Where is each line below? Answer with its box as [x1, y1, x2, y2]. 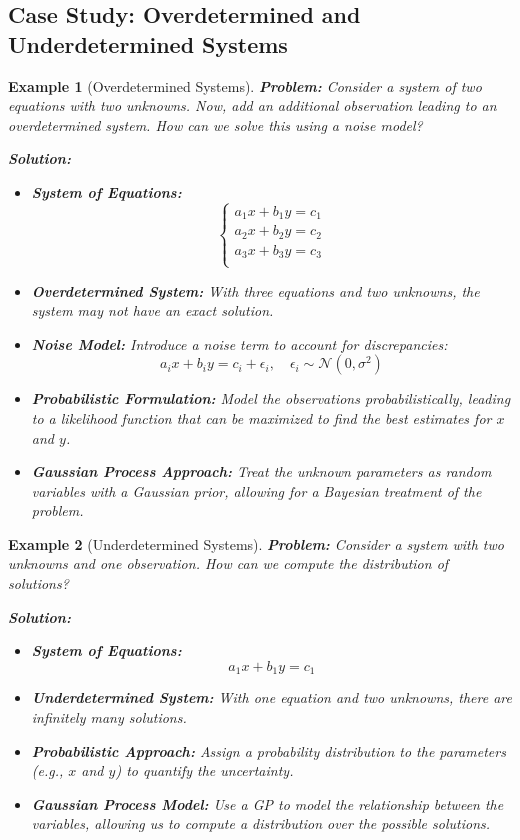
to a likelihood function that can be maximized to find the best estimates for [31, 407, 492, 428]
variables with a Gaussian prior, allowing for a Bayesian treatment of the [31, 480, 482, 501]
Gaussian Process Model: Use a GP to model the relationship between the [31, 793, 504, 814]
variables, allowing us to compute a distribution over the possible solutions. [31, 813, 491, 834]
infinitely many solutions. [31, 706, 187, 727]
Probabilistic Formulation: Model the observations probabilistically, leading [31, 388, 511, 409]
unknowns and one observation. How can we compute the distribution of [8, 553, 449, 574]
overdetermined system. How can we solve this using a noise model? [8, 114, 423, 135]
